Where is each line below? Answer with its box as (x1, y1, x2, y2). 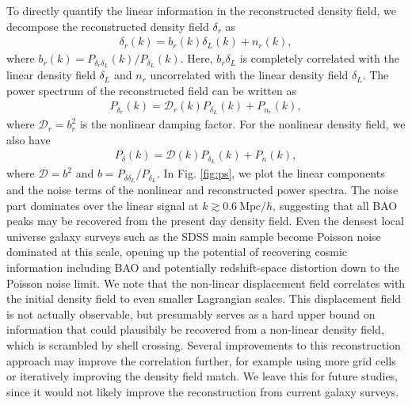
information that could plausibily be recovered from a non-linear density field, (6, 321, 384, 338)
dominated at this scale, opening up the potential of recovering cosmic (6, 243, 348, 260)
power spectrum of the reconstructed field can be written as (6, 82, 296, 98)
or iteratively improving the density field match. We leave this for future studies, (6, 368, 399, 384)
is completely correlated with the (239, 50, 399, 67)
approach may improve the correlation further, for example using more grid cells (6, 352, 396, 369)
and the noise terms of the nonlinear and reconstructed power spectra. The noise (6, 181, 399, 198)
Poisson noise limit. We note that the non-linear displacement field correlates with (6, 274, 406, 291)
